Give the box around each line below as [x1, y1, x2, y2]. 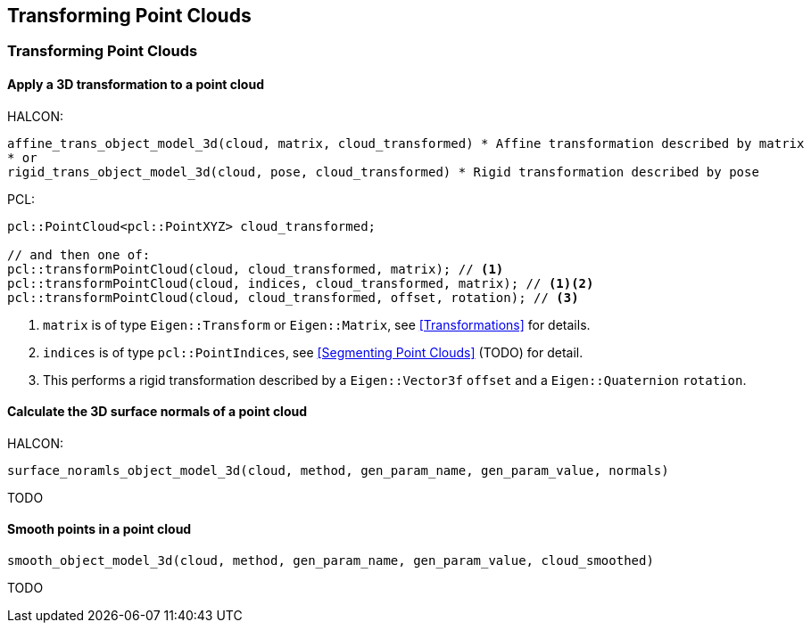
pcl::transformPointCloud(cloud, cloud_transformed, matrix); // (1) [7, 261, 504, 276]
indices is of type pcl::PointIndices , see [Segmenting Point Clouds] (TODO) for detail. [43, 344, 583, 360]
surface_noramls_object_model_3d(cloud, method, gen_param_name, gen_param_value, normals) [7, 462, 669, 478]
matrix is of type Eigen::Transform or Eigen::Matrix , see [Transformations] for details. [43, 316, 591, 332]
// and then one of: [7, 247, 151, 262]
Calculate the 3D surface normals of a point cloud [7, 404, 308, 420]
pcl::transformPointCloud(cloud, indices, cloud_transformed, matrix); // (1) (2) [7, 275, 594, 290]
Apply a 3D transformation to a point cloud [7, 77, 264, 93]
